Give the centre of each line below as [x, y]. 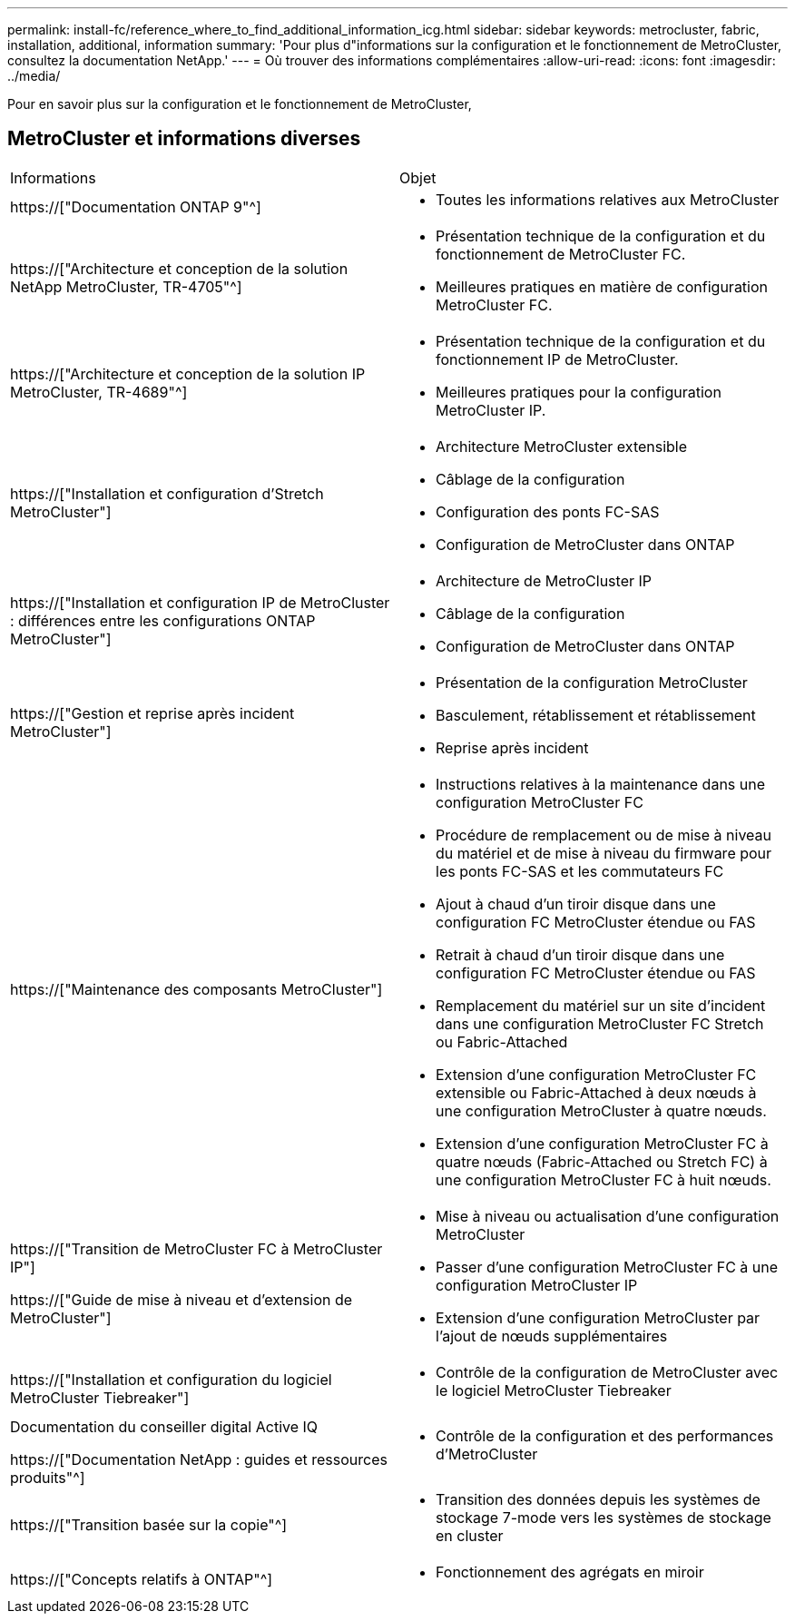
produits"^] [48, 1477]
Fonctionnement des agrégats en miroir [570, 1572]
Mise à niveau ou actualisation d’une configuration [608, 1216]
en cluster [470, 1535]
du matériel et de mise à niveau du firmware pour [604, 853]
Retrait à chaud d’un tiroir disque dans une [580, 954]
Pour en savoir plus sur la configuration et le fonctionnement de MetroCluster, [240, 104]
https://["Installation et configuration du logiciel [171, 1379]
